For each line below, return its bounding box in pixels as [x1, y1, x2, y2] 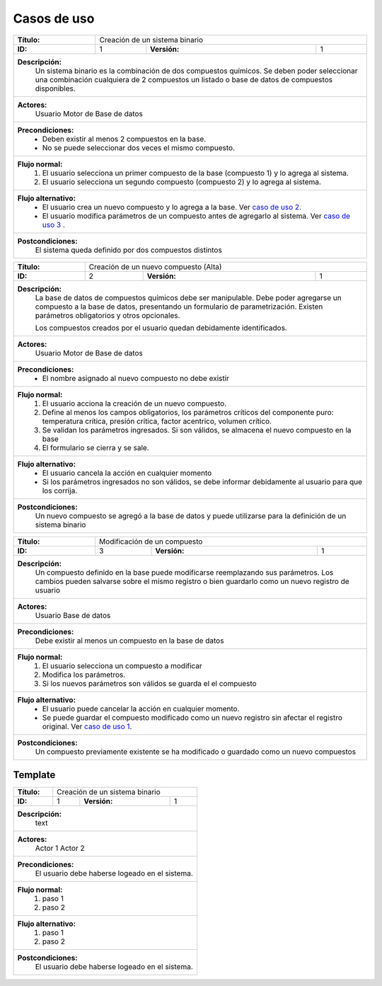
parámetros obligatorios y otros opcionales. [35, 310, 180, 320]
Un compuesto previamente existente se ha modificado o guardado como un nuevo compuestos [35, 747, 357, 757]
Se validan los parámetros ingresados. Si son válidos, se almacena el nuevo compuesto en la [42, 425, 352, 435]
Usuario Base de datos [35, 610, 111, 620]
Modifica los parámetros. [42, 670, 126, 680]
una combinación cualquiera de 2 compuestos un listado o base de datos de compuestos [35, 74, 332, 84]
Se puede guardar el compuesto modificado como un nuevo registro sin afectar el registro [42, 712, 343, 722]
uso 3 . [42, 219, 65, 229]
